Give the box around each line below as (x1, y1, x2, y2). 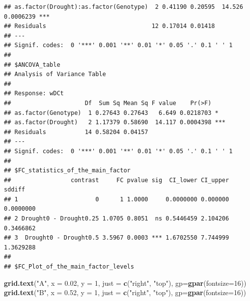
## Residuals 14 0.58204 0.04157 (4, 128, 148, 136)
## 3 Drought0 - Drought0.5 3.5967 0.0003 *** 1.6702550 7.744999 (4, 234, 229, 242)
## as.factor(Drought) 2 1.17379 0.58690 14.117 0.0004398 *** (4, 119, 226, 126)
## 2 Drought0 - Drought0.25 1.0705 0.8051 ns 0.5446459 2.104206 (4, 215, 229, 222)
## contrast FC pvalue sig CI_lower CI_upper (4, 176, 229, 184)
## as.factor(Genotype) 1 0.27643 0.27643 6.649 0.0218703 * (4, 109, 219, 116)
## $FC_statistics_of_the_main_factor (4, 167, 131, 174)
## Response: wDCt (4, 90, 64, 97)
